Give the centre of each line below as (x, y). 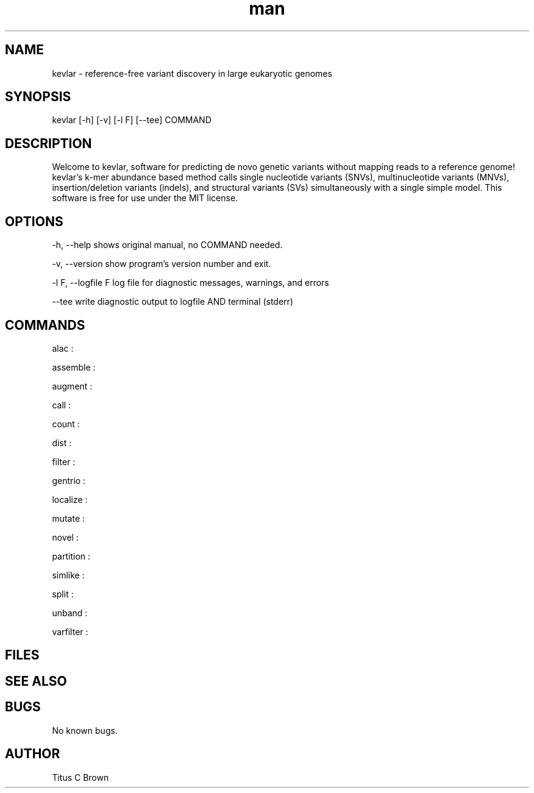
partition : (71, 556)
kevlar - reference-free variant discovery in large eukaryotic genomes (192, 73)
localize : (70, 499)
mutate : (69, 518)
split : (63, 594)
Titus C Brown (80, 777)
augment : (72, 386)
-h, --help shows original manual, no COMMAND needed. (167, 245)
